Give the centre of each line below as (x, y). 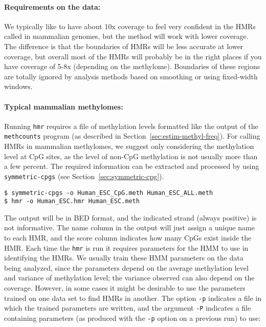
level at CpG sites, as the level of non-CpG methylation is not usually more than (131, 156)
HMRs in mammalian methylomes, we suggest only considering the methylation (129, 146)
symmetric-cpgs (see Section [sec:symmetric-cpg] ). (84, 176)
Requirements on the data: (52, 6)
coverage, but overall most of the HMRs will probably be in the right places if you (133, 56)
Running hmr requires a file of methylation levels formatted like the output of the (131, 126)
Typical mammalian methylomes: (64, 106)
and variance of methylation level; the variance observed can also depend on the (129, 278)
